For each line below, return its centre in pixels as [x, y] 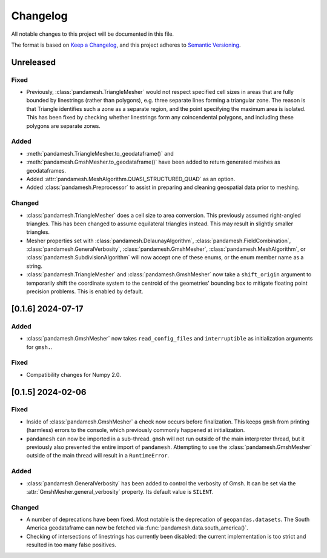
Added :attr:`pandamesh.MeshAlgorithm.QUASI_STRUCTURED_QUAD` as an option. [131, 179]
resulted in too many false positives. [71, 545]
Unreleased [34, 62]
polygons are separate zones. [64, 126]
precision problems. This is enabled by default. [85, 291]
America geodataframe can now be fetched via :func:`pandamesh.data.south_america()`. [137, 528]
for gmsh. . [39, 347]
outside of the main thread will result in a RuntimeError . [98, 456]
